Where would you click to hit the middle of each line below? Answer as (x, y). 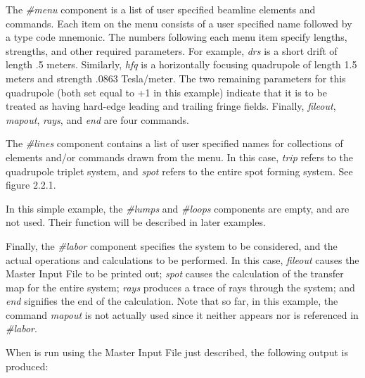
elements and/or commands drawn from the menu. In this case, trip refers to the (179, 157)
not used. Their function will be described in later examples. (136, 222)
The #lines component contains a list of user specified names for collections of (174, 143)
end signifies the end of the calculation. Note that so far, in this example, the (172, 301)
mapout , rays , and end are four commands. (97, 119)
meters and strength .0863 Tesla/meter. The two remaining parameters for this (176, 78)
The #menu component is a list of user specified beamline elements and (161, 9)
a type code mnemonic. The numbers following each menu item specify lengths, (177, 37)
